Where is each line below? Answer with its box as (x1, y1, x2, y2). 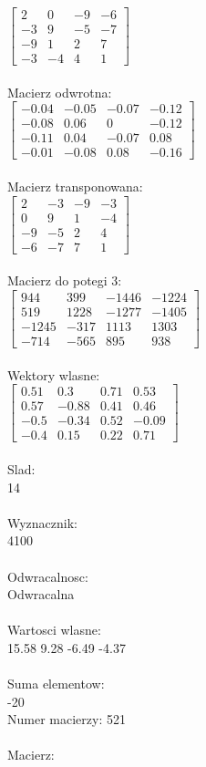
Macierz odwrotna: (7, 82, 112, 101)
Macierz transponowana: (7, 177, 143, 196)
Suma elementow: (7, 674, 105, 693)
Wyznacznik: (7, 513, 78, 532)
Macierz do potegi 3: (7, 271, 122, 290)
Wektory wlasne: (7, 365, 100, 384)
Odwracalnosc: (7, 566, 88, 586)
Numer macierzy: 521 (7, 710, 126, 729)
